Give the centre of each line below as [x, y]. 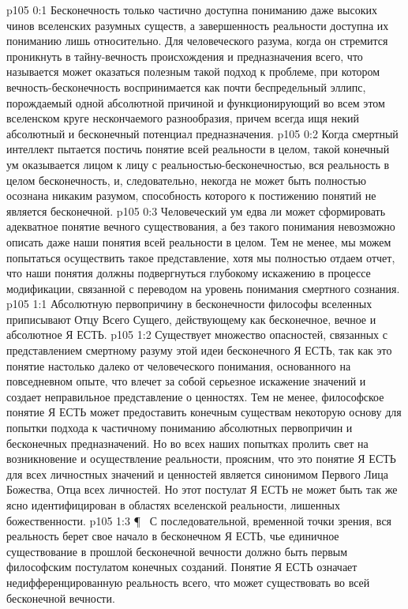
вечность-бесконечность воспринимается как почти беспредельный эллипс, [186, 86]
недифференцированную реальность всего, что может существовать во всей [188, 582]
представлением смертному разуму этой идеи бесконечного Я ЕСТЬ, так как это [199, 350]
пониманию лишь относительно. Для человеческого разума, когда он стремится [197, 41]
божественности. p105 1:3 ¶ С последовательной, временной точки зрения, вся [199, 520]
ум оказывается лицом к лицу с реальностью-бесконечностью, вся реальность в [198, 164]
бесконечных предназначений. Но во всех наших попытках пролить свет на [187, 443]
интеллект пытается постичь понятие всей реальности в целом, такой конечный [198, 149]
